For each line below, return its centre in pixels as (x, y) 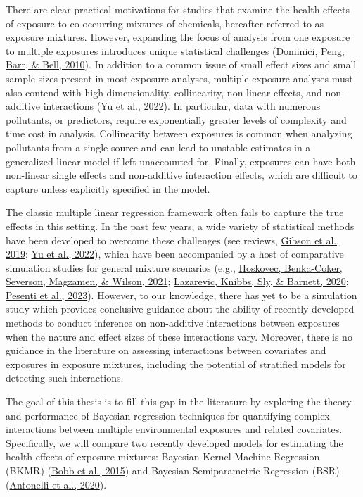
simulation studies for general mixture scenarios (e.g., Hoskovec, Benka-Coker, (174, 267)
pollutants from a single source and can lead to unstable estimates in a (158, 147)
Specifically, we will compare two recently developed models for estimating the (174, 442)
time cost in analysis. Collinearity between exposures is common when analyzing (179, 133)
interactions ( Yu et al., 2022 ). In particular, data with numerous (182, 106)
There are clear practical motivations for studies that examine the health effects (178, 9)
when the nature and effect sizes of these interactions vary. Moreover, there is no (179, 336)
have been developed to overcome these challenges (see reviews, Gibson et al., (173, 240)
